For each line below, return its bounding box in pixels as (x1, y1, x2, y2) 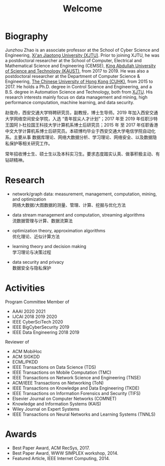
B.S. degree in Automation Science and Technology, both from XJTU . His (5, 89, 153, 95)
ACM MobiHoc (12, 348, 42, 354)
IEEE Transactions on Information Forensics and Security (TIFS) (12, 390, 141, 396)
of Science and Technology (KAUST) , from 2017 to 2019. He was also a (5, 68, 149, 74)
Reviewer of (5, 339, 29, 345)
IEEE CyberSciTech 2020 (12, 319, 63, 324)
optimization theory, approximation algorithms (12, 227, 106, 233)
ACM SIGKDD (12, 354, 40, 359)
